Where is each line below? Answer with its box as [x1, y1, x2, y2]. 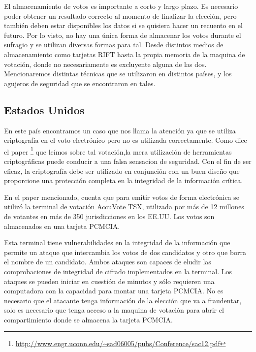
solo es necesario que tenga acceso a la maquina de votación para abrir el [4, 305, 224, 315]
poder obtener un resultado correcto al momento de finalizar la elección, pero [4, 10, 237, 21]
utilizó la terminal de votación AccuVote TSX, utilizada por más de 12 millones [4, 201, 244, 212]
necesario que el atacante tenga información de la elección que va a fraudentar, [4, 295, 242, 305]
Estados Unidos [4, 102, 85, 117]
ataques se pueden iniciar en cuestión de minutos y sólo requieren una [4, 276, 215, 286]
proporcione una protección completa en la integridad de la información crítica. [4, 175, 243, 186]
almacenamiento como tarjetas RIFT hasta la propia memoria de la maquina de [4, 49, 245, 59]
